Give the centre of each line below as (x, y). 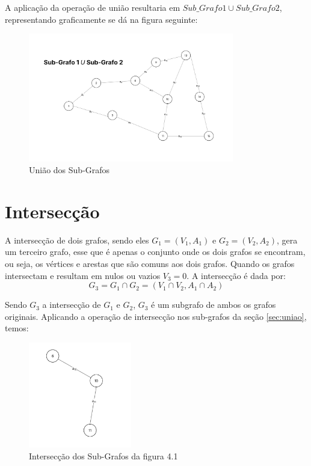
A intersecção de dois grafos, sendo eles (77, 240)
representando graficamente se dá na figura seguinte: (101, 19)
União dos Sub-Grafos (69, 170)
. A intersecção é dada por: (236, 275)
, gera (287, 240)
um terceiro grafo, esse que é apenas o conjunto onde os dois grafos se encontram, (155, 252)
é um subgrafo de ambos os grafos (214, 305)
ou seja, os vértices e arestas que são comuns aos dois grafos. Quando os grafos (150, 263)
